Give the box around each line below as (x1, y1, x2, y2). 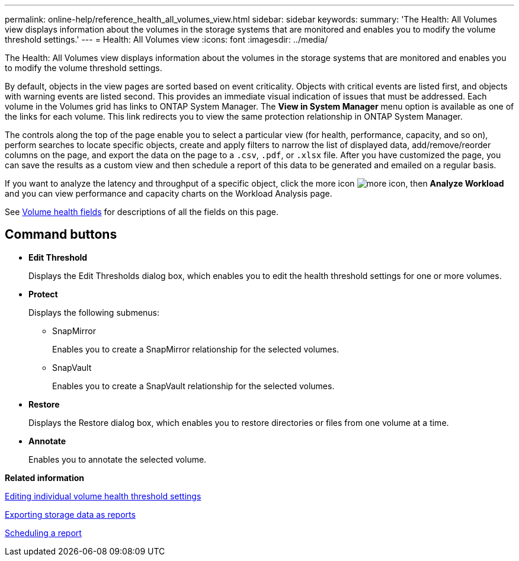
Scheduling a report (5, 527, 82, 538)
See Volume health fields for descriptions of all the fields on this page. (5, 207, 278, 217)
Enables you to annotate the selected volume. (28, 454, 207, 464)
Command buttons (5, 227, 117, 242)
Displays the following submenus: (28, 307, 160, 318)
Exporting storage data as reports (5, 509, 136, 520)
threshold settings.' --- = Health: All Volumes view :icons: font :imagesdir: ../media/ (5, 34, 328, 44)
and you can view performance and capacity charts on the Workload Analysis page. (5, 188, 332, 198)
